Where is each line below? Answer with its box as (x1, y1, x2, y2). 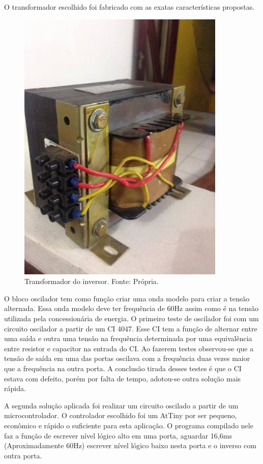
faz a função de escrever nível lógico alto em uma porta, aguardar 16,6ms (4, 430, 232, 441)
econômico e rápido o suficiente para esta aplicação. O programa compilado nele (4, 420, 253, 430)
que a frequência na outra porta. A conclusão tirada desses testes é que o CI (4, 363, 242, 373)
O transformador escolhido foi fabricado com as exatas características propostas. (4, 2, 255, 12)
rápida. (4, 383, 26, 394)
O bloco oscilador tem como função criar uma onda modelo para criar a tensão (4, 293, 250, 303)
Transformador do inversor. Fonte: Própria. (24, 276, 159, 287)
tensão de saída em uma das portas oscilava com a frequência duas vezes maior (4, 353, 250, 364)
